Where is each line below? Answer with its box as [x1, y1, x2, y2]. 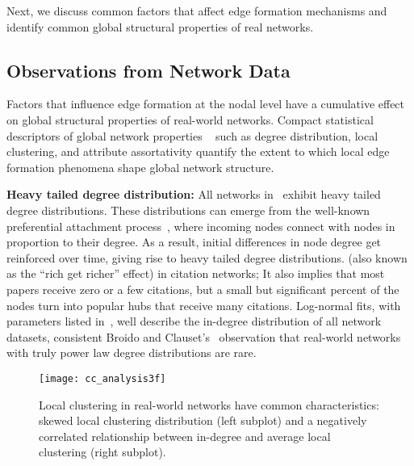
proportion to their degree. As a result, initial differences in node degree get [6, 233, 382, 250]
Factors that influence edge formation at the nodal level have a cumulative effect [6, 95, 405, 112]
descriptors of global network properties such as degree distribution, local [6, 127, 378, 144]
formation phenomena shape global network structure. [6, 158, 274, 175]
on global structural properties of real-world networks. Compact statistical [6, 111, 374, 128]
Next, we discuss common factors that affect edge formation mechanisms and [6, 2, 387, 19]
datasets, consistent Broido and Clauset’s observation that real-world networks [6, 328, 401, 345]
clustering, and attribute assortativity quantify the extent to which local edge [6, 143, 390, 160]
